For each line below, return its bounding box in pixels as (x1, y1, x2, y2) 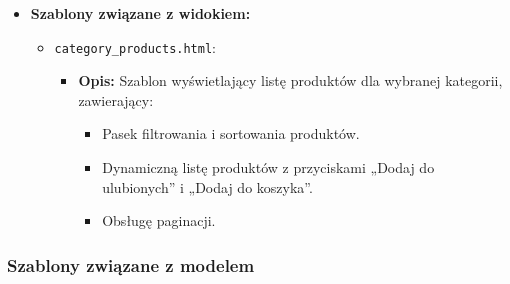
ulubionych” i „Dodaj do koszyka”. (102, 176, 313, 197)
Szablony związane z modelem (7, 252, 255, 277)
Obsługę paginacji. (102, 210, 216, 231)
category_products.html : (54, 36, 216, 57)
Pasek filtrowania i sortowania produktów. (102, 123, 360, 144)
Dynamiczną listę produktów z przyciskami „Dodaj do (102, 157, 435, 178)
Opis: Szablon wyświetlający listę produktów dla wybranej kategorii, (78, 70, 503, 91)
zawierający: (78, 89, 154, 110)
